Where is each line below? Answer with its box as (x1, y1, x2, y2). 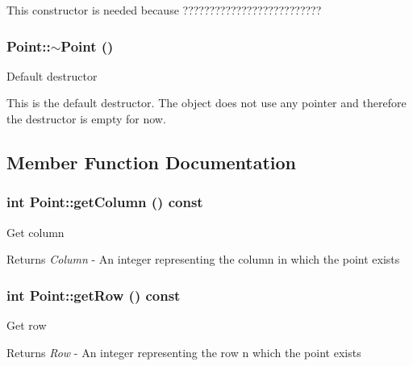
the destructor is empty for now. (6, 110, 166, 127)
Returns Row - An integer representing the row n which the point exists (6, 343, 361, 360)
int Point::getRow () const (6, 285, 181, 305)
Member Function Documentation (6, 149, 297, 174)
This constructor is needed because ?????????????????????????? (6, 2, 322, 18)
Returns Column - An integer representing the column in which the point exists (6, 251, 400, 268)
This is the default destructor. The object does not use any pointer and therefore (6, 94, 407, 111)
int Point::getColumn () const (6, 192, 203, 212)
